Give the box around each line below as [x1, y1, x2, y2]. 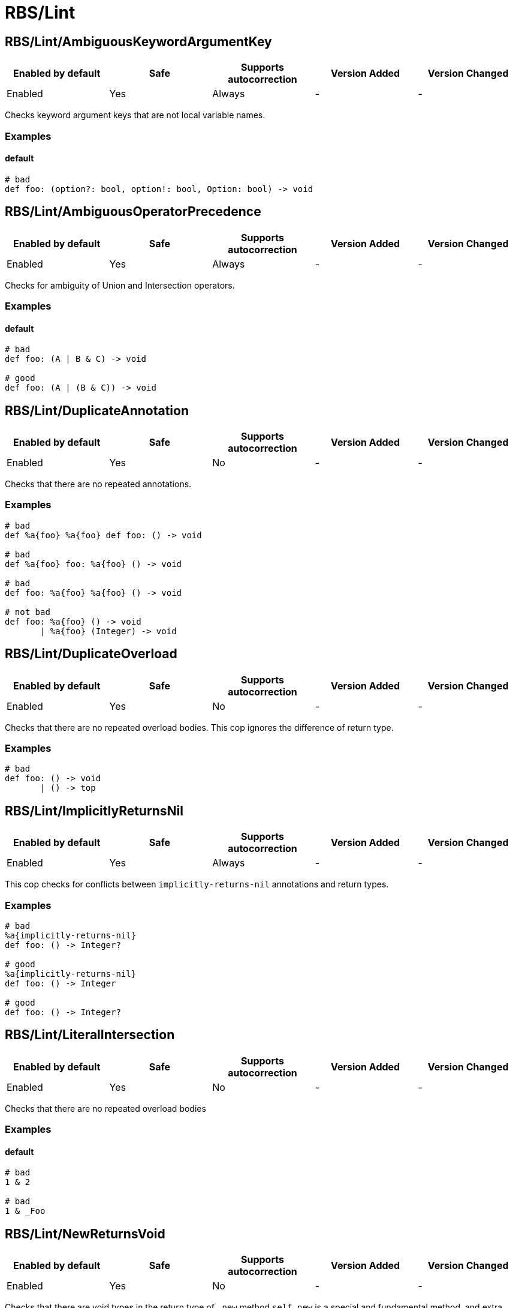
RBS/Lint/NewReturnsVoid [5, 1226, 165, 1241]
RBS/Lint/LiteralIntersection [5, 1027, 175, 1043]
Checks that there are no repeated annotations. [5, 479, 192, 490]
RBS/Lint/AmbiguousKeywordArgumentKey [5, 34, 272, 49]
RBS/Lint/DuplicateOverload [5, 646, 177, 662]
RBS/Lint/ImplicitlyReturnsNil [5, 803, 183, 818]
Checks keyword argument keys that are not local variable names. [5, 110, 265, 121]
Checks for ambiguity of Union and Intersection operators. [5, 280, 235, 290]
